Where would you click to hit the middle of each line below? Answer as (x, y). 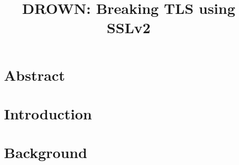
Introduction (48, 113)
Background (46, 152)
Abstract (35, 75)
